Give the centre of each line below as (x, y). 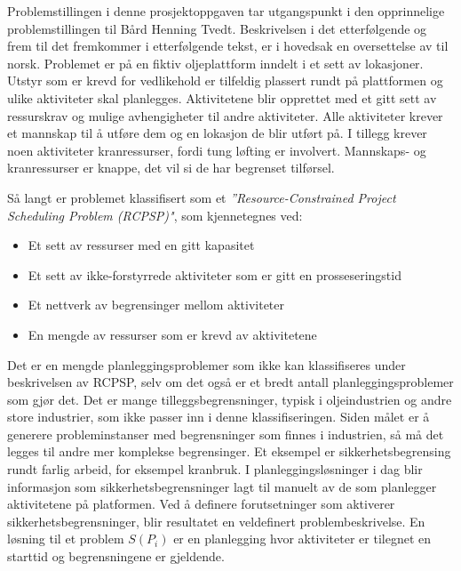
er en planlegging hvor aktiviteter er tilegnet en (302, 539)
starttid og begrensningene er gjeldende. (116, 556)
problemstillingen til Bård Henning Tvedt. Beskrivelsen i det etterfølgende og (217, 28)
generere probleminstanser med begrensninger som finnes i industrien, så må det (226, 434)
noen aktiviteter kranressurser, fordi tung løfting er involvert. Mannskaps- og (217, 150)
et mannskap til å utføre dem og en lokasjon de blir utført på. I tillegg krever (217, 133)
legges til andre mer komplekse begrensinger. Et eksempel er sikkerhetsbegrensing (229, 451)
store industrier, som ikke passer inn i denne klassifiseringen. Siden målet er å (219, 417)
